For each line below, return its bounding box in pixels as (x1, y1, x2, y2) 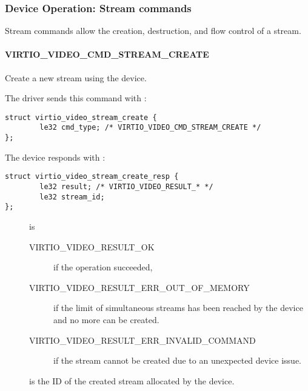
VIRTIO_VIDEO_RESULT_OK (29, 240, 155, 253)
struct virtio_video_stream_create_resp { (5, 172, 179, 181)
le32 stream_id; (39, 192, 105, 201)
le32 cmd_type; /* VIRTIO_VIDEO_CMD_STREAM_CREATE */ (39, 123, 261, 132)
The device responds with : (5, 150, 105, 163)
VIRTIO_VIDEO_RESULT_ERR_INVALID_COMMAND (29, 333, 256, 346)
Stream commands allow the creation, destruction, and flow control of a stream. (5, 24, 301, 37)
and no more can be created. (53, 313, 159, 326)
